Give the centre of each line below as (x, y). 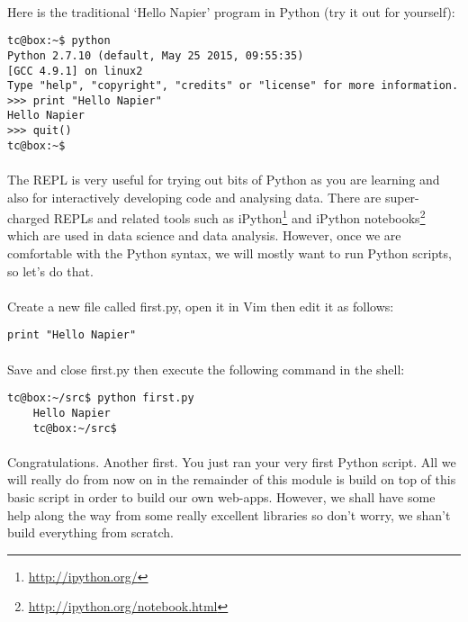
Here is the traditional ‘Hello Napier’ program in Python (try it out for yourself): (231, 11)
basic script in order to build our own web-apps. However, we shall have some (221, 497)
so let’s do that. (50, 270)
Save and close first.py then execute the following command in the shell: (206, 369)
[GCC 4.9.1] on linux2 (75, 71)
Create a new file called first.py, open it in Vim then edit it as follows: (201, 306)
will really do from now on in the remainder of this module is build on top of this (232, 479)
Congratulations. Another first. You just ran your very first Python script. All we (232, 461)
